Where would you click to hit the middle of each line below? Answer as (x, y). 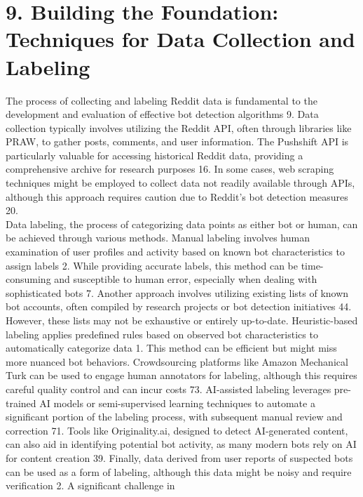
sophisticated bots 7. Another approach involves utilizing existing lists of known (177, 292)
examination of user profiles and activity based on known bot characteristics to (175, 252)
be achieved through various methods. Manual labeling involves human (158, 238)
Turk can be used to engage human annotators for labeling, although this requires (181, 375)
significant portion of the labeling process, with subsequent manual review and (174, 417)
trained (21, 403)
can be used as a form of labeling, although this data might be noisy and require (179, 471)
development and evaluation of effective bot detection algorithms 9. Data (162, 114)
